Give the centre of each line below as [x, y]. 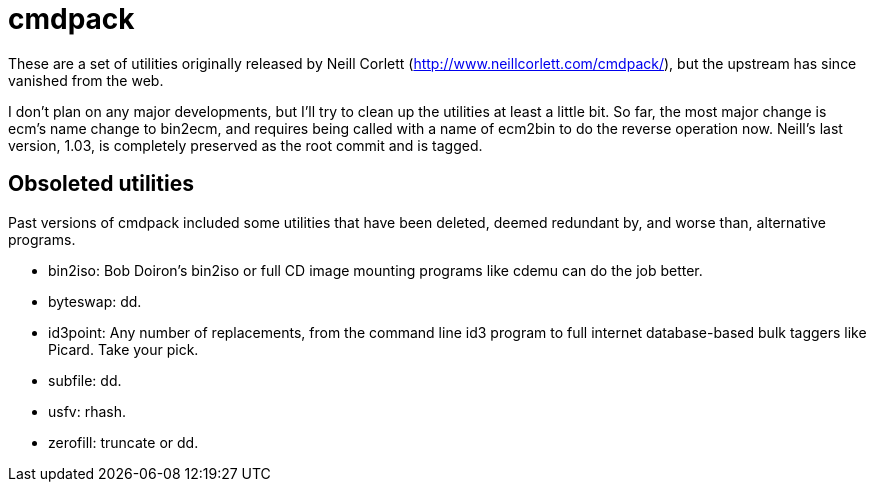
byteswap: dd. [95, 301]
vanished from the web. [86, 80]
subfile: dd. [85, 380]
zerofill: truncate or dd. [123, 442]
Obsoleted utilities [101, 184]
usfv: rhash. [87, 411]
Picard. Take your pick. [123, 349]
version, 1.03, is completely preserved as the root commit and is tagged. [245, 145]
